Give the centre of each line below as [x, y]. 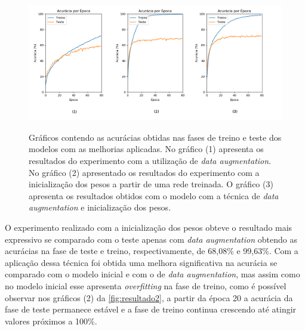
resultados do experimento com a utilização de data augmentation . [150, 160]
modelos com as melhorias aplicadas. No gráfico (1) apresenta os [146, 149]
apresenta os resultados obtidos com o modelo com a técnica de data [154, 195]
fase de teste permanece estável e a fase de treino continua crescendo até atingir [151, 309]
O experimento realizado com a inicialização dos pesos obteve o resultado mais [149, 227]
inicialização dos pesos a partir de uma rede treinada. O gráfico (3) [151, 184]
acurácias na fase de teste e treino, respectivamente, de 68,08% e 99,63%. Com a [152, 251]
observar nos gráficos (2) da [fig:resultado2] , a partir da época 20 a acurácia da [149, 297]
